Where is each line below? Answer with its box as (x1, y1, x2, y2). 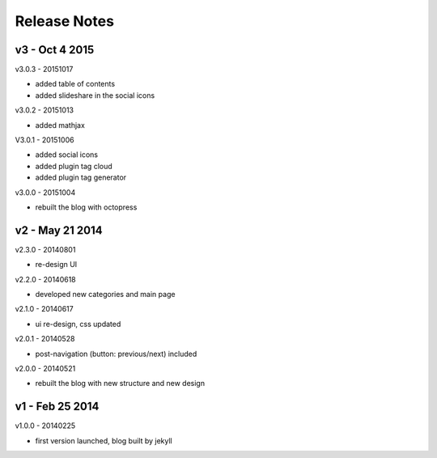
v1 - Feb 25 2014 (15, 400, 100, 413)
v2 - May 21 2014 (15, 223, 103, 237)
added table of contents (35, 79, 116, 89)
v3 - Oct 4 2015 (15, 43, 95, 57)
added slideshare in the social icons (35, 90, 155, 100)
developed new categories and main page (35, 290, 176, 299)
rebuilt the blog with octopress (35, 202, 138, 212)
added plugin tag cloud (35, 161, 112, 171)
